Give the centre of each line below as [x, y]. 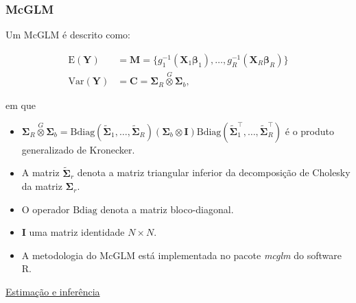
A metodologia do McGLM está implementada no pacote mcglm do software [181, 255]
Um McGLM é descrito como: [68, 35]
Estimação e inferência [53, 292]
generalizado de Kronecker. [78, 149]
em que [21, 105]
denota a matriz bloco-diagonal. [167, 209]
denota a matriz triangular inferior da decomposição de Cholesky [214, 172]
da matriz [42, 186]
